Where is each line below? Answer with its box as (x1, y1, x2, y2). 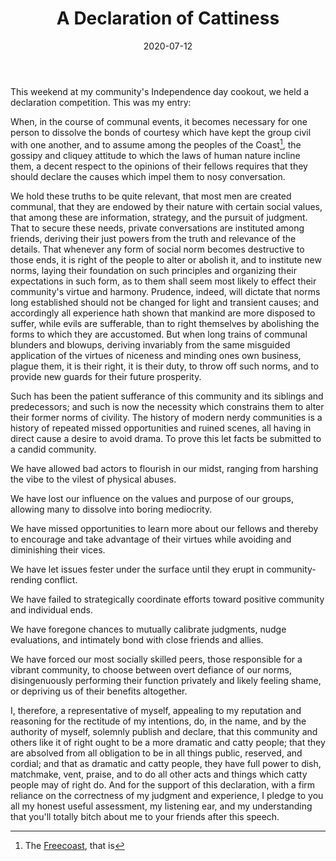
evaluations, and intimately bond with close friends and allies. (10, 633, 264, 646)
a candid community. (10, 443, 97, 455)
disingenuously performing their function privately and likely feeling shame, (10, 674, 322, 686)
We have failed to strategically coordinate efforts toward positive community (10, 593, 325, 605)
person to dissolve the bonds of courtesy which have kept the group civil (10, 126, 312, 138)
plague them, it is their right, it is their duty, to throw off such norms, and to (10, 360, 320, 372)
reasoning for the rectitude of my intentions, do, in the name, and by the (10, 715, 307, 727)
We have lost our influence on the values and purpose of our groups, (10, 492, 294, 504)
